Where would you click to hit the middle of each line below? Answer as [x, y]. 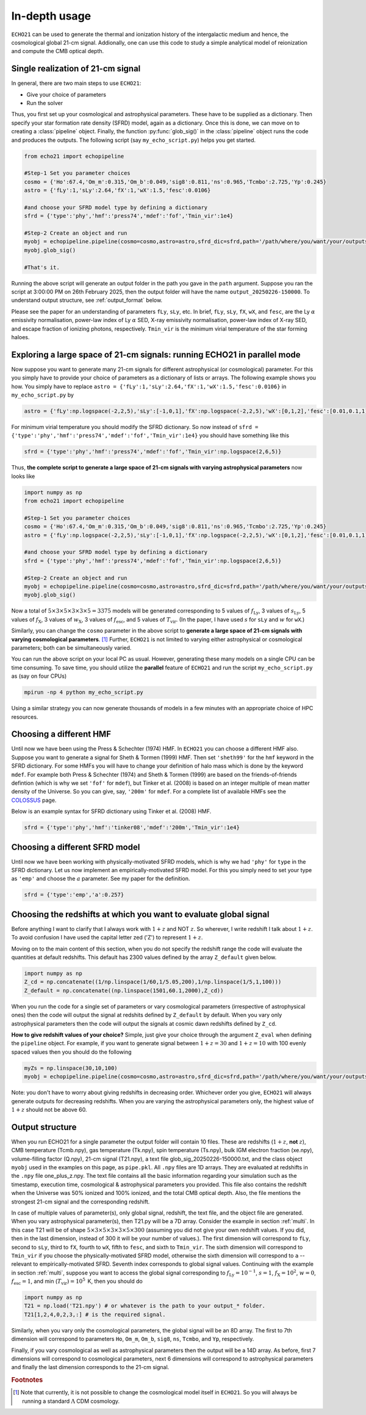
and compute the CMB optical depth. [58, 51]
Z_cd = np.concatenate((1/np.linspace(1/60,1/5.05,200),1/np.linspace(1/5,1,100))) [153, 982]
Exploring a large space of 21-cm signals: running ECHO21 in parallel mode [156, 355]
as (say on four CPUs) [39, 676]
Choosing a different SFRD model [76, 847]
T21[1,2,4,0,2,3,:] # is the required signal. [95, 1314]
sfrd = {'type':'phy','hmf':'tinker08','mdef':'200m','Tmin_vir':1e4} [132, 828]
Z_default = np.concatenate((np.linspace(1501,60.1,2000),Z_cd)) [124, 991]
